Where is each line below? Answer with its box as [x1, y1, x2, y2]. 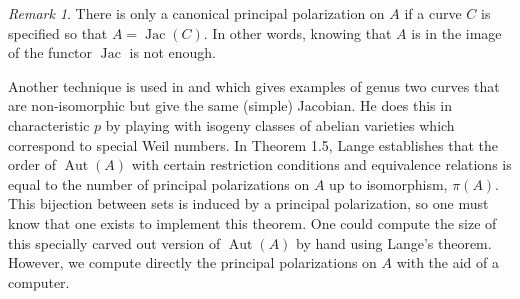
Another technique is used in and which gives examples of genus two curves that [8, 75, 500, 96]
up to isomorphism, [329, 173, 448, 194]
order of [8, 154, 56, 175]
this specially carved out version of [8, 232, 221, 253]
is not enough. [129, 42, 216, 63]
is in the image [411, 22, 502, 43]
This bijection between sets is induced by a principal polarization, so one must [8, 193, 489, 214]
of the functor [8, 42, 93, 63]
